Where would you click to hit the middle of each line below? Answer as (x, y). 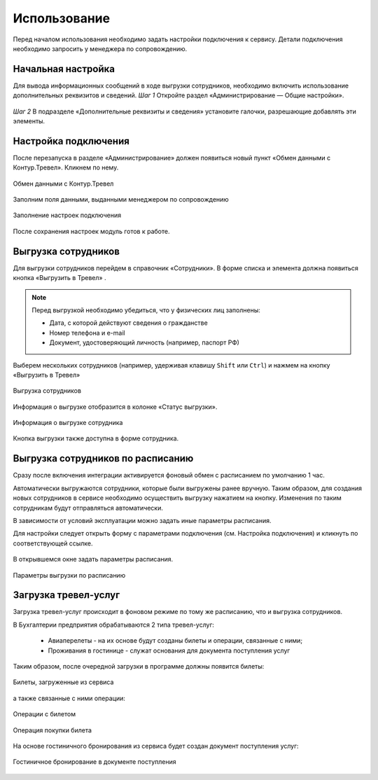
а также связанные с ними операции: (69, 698)
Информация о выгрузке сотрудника (68, 423)
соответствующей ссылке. (53, 543)
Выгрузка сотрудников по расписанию (103, 459)
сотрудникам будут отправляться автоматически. (88, 508)
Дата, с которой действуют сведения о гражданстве (128, 323)
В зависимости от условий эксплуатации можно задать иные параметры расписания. (142, 520)
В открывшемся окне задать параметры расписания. (93, 559)
